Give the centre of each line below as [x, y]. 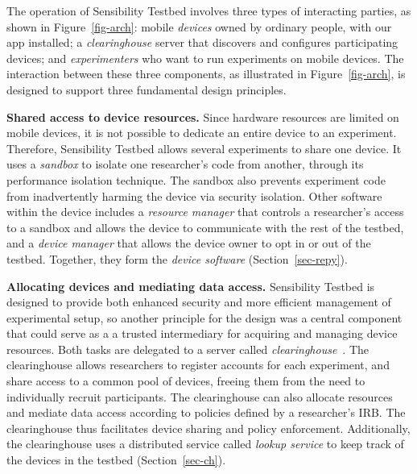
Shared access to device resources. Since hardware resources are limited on [203, 116]
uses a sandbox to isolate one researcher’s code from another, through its [185, 164]
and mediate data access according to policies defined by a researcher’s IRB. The [206, 412]
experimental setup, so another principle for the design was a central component [204, 317]
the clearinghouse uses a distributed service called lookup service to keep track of [205, 444]
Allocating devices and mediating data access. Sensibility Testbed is [191, 286]
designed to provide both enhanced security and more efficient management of [199, 302]
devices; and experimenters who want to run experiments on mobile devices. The [205, 58]
